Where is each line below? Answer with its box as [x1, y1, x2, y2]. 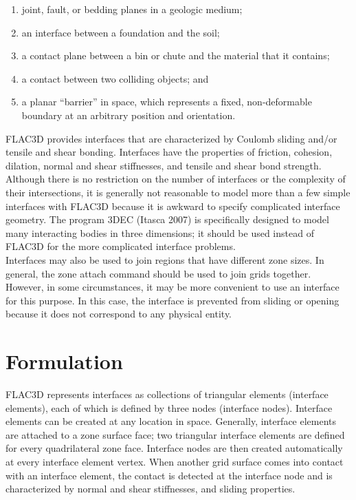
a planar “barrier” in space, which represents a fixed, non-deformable [21, 94, 312, 109]
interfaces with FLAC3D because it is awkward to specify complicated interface [5, 198, 340, 213]
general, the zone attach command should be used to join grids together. [5, 266, 311, 280]
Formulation [5, 347, 123, 375]
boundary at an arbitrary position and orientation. [21, 107, 236, 122]
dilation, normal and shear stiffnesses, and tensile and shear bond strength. [5, 158, 322, 172]
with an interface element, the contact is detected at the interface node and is [5, 468, 333, 482]
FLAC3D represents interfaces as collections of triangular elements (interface [5, 387, 329, 401]
